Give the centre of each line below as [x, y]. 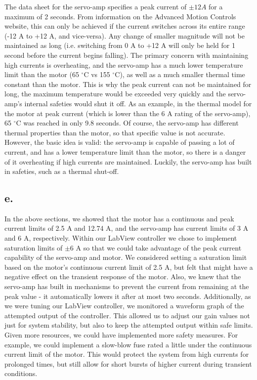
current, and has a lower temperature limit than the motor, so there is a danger [125, 151]
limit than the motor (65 [42, 74]
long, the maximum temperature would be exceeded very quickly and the [115, 94]
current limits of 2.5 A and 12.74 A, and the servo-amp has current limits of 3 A [127, 228]
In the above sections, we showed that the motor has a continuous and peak [119, 218]
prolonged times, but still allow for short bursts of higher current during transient [128, 363]
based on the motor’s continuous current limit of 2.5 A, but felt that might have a [129, 267]
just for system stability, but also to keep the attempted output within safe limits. [129, 325]
